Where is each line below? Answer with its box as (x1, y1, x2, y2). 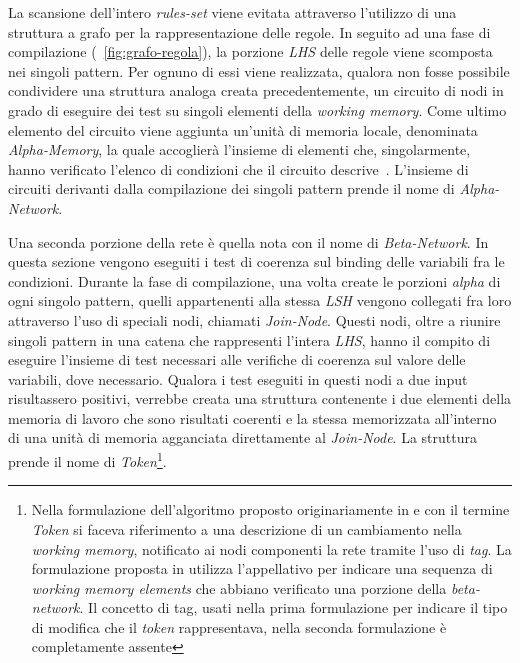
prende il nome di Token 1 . (8, 448, 167, 471)
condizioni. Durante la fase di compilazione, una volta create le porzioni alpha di (8, 270, 501, 291)
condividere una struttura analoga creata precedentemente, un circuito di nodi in (8, 80, 504, 101)
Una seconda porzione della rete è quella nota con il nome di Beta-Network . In (8, 231, 489, 252)
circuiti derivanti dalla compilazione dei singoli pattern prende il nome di (8, 178, 455, 199)
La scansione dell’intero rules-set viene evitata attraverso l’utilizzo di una (8, 2, 457, 22)
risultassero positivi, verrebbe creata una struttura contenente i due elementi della (8, 388, 512, 409)
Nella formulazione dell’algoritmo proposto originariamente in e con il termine (31, 499, 510, 520)
